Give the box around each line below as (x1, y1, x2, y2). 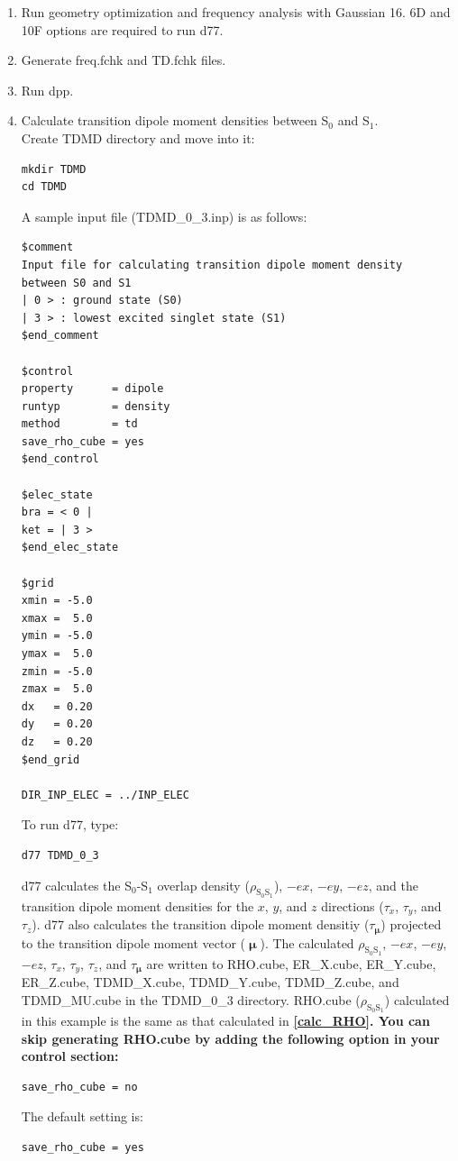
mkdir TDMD (21, 162, 87, 176)
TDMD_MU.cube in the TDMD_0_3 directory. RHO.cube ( (21, 990, 361, 1009)
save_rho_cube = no (21, 1080, 138, 1093)
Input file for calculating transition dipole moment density (21, 258, 403, 271)
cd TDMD (21, 180, 67, 194)
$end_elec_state (21, 541, 119, 554)
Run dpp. (21, 80, 74, 99)
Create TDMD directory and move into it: (21, 128, 255, 147)
